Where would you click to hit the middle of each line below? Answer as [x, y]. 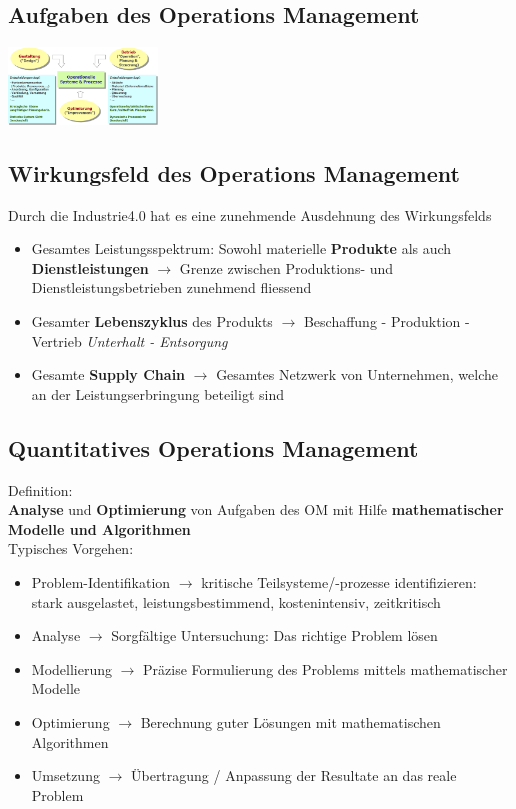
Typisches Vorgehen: [71, 548]
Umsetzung [65, 775]
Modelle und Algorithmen [99, 528]
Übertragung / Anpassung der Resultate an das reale [293, 775]
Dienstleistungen [90, 267]
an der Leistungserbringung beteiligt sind [157, 393]
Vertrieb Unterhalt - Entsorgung [129, 340]
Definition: [40, 489]
